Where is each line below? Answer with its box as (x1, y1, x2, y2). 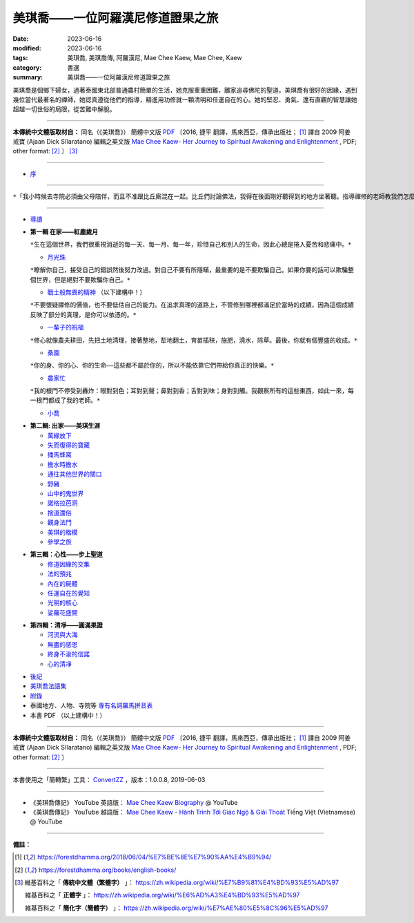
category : (12, 63, 42, 72)
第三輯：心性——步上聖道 (30, 550, 103, 559)
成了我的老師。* (54, 397, 101, 404)
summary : (12, 73, 43, 82)
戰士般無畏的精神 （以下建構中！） (47, 287, 146, 296)
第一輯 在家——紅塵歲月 (30, 228, 99, 236)
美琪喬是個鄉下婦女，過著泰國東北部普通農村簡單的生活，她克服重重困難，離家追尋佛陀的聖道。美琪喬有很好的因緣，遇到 (12, 86, 357, 94)
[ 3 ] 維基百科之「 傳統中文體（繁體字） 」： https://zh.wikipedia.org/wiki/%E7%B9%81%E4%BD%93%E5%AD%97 (14, 878, 339, 886)
